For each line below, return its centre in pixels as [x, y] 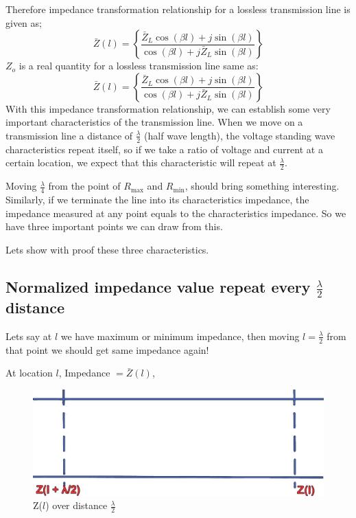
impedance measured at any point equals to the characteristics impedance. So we [176, 213]
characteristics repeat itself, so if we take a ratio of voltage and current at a [164, 149]
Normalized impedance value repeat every [158, 286]
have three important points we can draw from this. [114, 226]
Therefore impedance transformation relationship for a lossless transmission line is [178, 9]
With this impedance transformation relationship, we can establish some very [168, 108]
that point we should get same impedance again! [107, 349]
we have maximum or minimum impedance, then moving [180, 336]
